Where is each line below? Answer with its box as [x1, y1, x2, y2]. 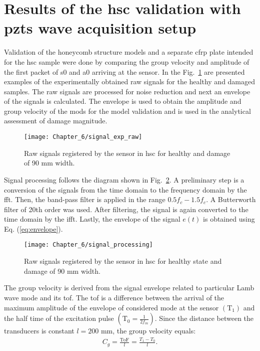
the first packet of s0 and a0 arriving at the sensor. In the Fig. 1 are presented [4, 66, 245, 77]
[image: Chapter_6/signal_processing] [24, 241, 153, 249]
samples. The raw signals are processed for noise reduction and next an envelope [4, 86, 250, 96]
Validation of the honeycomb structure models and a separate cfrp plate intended [4, 47, 253, 57]
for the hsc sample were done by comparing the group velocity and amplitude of [4, 56, 249, 67]
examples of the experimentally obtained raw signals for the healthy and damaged [4, 76, 255, 87]
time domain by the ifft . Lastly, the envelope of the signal [4, 214, 180, 224]
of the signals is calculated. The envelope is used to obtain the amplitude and [4, 96, 241, 106]
